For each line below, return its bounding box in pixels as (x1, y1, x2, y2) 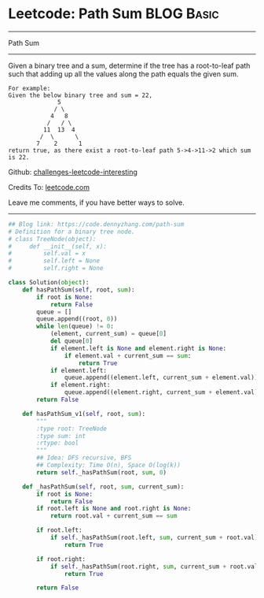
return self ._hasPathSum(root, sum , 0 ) (36, 468, 167, 477)
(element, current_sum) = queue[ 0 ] (49, 330, 167, 338)
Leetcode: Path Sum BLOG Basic (8, 5, 219, 23)
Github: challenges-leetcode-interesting (8, 167, 137, 176)
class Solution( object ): (8, 279, 90, 287)
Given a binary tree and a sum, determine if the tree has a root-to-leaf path (8, 61, 251, 70)
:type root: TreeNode (36, 425, 108, 433)
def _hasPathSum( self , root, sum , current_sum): (22, 482, 185, 491)
